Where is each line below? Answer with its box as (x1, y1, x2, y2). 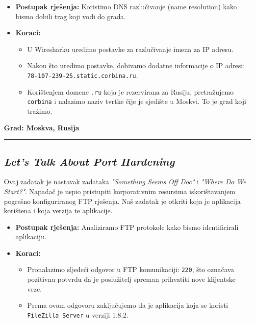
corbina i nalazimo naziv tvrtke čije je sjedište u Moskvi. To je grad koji (27, 96, 246, 106)
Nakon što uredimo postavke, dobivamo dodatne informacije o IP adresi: (27, 60, 245, 71)
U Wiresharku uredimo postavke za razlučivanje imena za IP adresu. (27, 44, 233, 54)
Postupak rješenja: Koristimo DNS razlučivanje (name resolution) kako (15, 1, 237, 11)
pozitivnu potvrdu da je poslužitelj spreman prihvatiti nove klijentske (27, 274, 235, 284)
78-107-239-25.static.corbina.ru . (27, 70, 138, 80)
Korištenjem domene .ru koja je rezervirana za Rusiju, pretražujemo (27, 86, 234, 97)
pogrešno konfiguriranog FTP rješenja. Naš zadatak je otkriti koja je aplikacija (4, 196, 241, 206)
